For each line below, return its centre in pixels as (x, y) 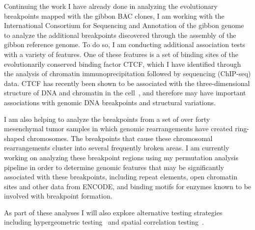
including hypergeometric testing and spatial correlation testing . (104, 222)
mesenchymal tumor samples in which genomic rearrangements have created (118, 129)
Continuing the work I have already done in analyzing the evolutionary (111, 6)
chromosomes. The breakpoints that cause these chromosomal (120, 138)
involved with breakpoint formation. (58, 196)
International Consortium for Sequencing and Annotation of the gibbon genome (124, 25)
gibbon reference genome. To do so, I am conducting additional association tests (125, 44)
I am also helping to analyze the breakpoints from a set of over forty (107, 119)
